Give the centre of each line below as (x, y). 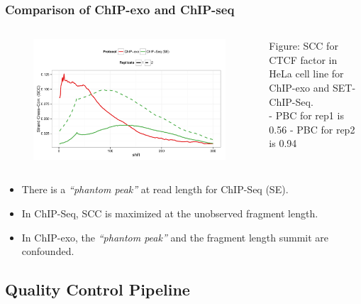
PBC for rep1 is (310, 115)
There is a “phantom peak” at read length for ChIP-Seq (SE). (155, 189)
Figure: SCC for (304, 46)
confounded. (48, 251)
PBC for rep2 (326, 129)
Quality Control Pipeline (98, 289)
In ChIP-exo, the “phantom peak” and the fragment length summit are (175, 237)
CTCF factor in (303, 59)
